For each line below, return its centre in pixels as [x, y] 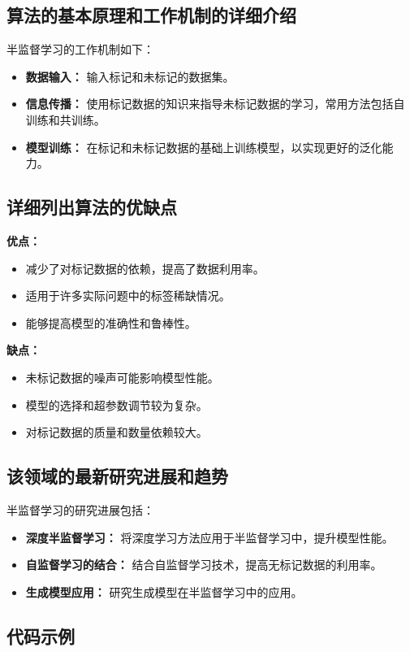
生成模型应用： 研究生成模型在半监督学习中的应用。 [164, 591]
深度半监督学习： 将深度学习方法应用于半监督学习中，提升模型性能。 [209, 537]
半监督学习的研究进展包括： [80, 509]
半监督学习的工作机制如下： [80, 49]
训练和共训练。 [65, 119]
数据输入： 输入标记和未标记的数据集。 [130, 76]
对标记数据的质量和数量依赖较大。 [117, 432]
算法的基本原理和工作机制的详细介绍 [151, 15]
